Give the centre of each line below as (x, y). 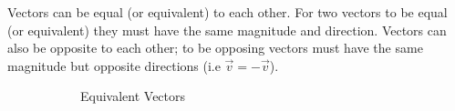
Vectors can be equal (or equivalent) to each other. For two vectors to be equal (227, 12)
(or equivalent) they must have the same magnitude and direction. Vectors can (227, 30)
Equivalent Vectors (133, 96)
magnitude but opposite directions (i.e (114, 65)
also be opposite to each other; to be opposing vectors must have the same (215, 48)
